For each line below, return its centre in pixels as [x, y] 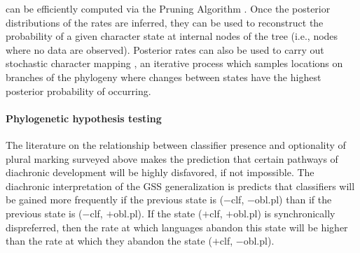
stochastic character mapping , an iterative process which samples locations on [174, 63]
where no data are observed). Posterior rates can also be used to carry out [165, 49]
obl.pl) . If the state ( [158, 213]
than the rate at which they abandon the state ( [109, 241]
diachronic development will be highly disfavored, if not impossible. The [160, 172]
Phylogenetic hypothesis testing [84, 118]
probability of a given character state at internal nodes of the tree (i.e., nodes [172, 36]
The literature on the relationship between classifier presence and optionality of [176, 144]
